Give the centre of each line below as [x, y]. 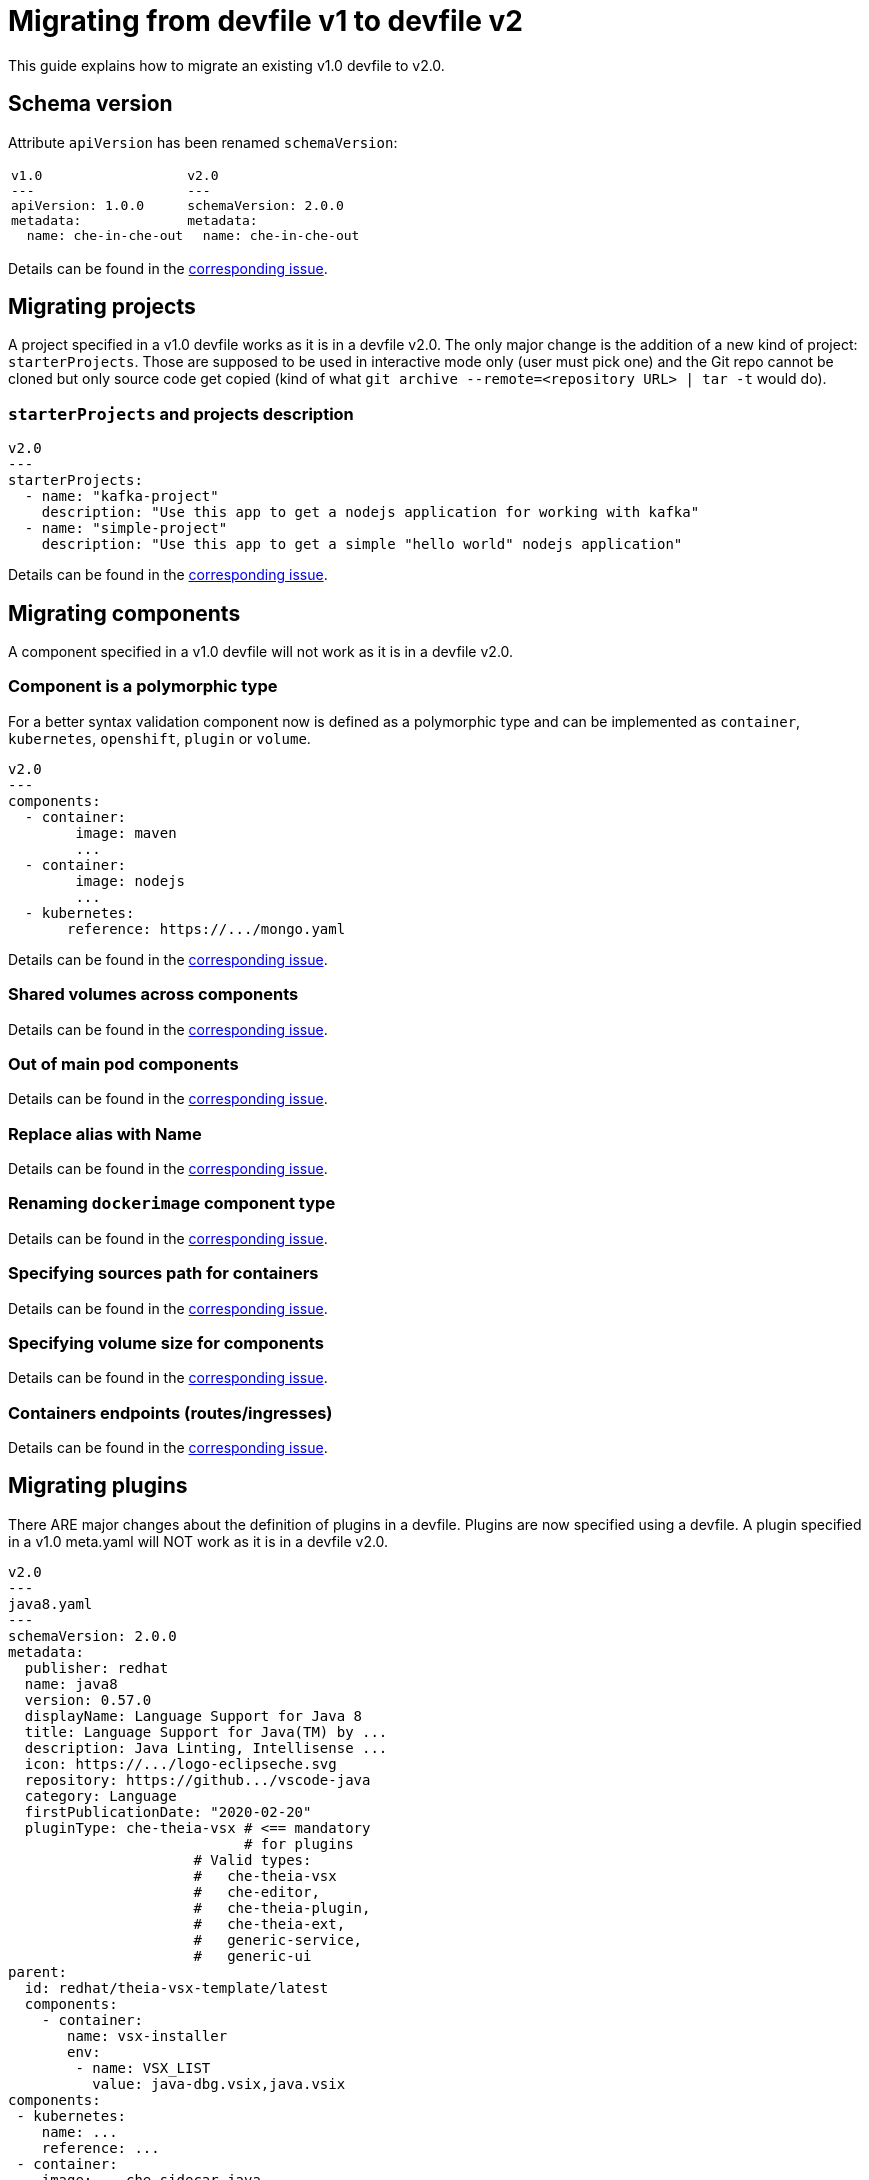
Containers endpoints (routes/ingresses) [170, 1412]
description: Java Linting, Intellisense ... [206, 1747]
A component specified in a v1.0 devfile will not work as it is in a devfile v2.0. [261, 652]
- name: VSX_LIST [143, 2067]
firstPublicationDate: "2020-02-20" [168, 1811]
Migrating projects [102, 307]
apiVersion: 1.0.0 [78, 205]
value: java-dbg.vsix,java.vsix [219, 2083]
